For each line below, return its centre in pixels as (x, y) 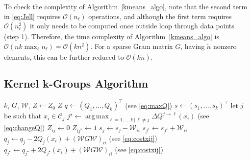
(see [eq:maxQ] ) (149, 105)
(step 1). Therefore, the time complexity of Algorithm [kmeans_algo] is (112, 36)
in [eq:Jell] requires (32, 16)
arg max (97, 117)
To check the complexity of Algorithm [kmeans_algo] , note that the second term (126, 6)
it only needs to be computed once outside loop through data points (132, 26)
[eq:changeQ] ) (25, 127)
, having (193, 46)
